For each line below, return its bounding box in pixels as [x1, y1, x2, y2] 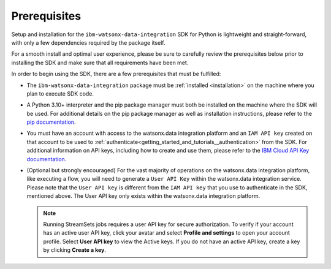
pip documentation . [26, 118, 76, 126]
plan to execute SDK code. [26, 89, 94, 97]
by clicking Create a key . [43, 246, 107, 254]
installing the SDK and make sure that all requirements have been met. [11, 59, 189, 66]
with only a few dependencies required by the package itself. [11, 39, 165, 46]
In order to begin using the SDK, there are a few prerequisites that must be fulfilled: [11, 70, 221, 78]
